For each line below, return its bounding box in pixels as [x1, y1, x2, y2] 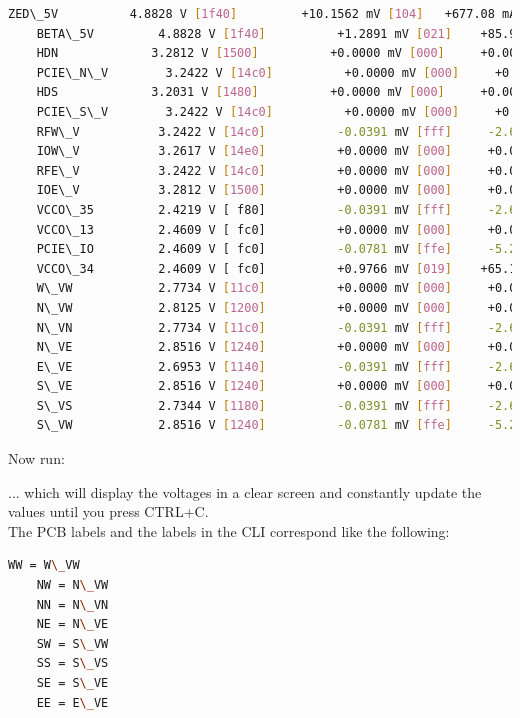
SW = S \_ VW [36, 636, 109, 651]
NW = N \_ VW [36, 578, 109, 593]
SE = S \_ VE [36, 676, 109, 690]
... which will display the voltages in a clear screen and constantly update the [8, 481, 482, 502]
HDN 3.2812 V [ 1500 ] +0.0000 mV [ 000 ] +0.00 [36, 46, 517, 61]
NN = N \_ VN [36, 597, 109, 612]
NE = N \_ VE [36, 617, 109, 632]
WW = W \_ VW [8, 558, 80, 573]
